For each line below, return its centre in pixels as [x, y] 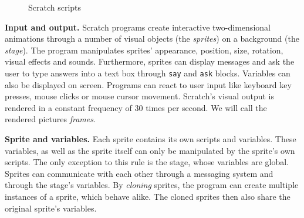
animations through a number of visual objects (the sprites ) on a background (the [152, 38]
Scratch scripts [55, 7]
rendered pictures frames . [50, 119]
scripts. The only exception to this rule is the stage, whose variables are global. [147, 162]
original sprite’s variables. [51, 208]
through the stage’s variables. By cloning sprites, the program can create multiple [152, 185]
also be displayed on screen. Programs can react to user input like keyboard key [148, 84]
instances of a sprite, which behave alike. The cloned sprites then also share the [148, 196]
